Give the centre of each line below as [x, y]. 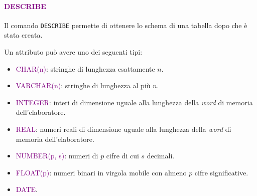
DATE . [27, 189]
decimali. [161, 156]
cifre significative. [221, 172]
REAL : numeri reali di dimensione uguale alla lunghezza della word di [123, 129]
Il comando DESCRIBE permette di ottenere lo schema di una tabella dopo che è [126, 25]
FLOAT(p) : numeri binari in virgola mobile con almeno [101, 172]
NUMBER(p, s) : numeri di [57, 156]
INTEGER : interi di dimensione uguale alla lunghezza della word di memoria [134, 102]
